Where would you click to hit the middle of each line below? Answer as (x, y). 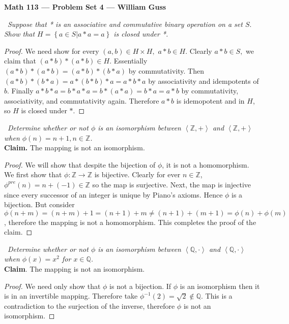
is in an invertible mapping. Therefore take (71, 296)
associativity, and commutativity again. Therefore (82, 100)
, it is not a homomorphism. (206, 164)
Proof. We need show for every (52, 51)
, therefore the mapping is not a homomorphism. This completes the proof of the (130, 222)
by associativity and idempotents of (204, 80)
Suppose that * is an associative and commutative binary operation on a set (125, 24)
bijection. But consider (39, 204)
